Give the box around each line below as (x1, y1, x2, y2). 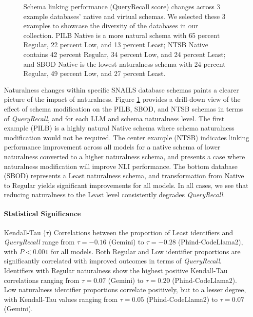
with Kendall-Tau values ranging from (4, 294, 118, 304)
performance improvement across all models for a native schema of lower (4, 142, 220, 152)
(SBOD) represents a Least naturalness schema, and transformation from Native (4, 170, 244, 181)
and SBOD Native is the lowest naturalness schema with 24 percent (23, 58, 226, 69)
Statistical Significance (4, 208, 81, 219)
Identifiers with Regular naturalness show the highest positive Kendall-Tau (4, 265, 228, 276)
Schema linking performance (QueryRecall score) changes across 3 (23, 1, 220, 11)
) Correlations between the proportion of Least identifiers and (49, 227, 233, 237)
